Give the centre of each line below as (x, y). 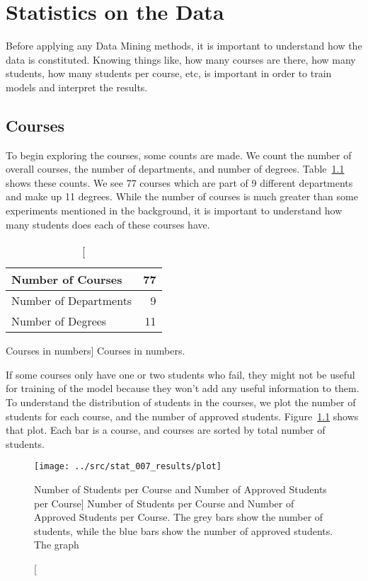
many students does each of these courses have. (108, 224)
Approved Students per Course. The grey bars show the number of (179, 517)
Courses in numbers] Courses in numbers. (96, 351)
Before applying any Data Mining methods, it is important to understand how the (184, 46)
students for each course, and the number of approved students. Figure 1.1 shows (182, 416)
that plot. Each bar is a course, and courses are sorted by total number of (166, 430)
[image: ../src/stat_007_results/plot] (128, 467)
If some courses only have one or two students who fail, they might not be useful (180, 374)
